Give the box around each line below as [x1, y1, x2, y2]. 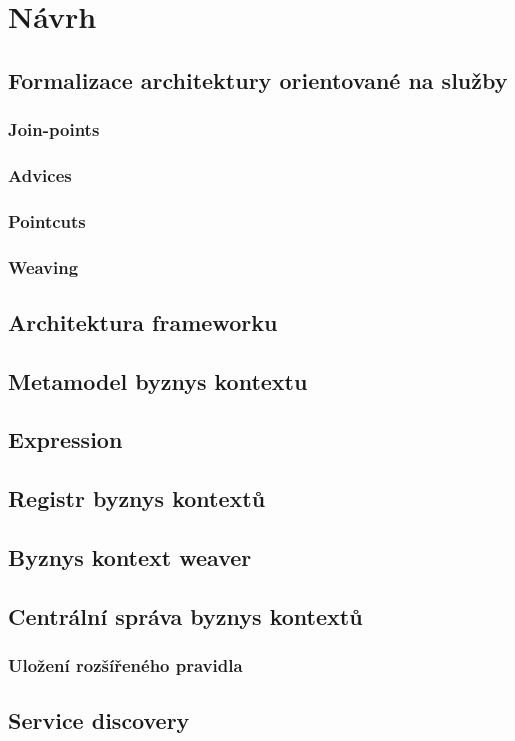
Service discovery [8, 705, 190, 736]
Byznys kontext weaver [8, 542, 252, 573]
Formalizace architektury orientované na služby [8, 64, 508, 95]
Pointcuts [8, 208, 86, 233]
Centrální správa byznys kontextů [8, 600, 363, 631]
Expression [8, 424, 123, 455]
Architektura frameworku [8, 306, 278, 337]
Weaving [8, 254, 79, 279]
